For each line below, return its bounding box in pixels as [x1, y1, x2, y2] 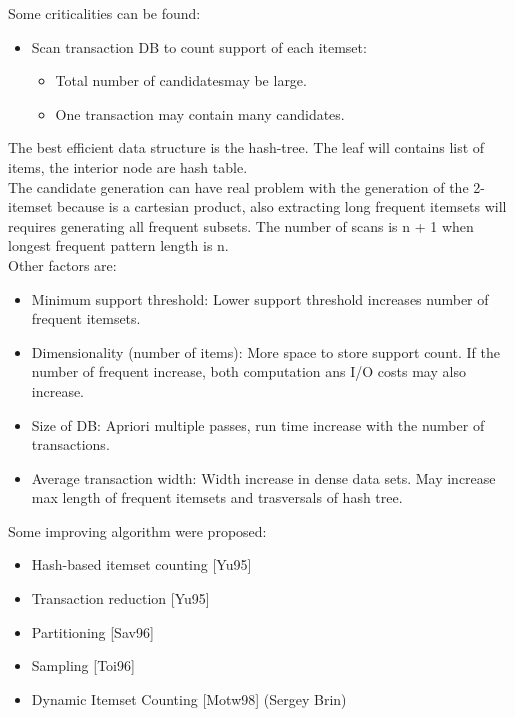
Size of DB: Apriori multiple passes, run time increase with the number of [31, 414, 485, 435]
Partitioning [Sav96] [31, 621, 154, 642]
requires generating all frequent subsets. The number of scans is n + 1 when [8, 215, 474, 236]
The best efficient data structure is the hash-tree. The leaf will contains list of [8, 137, 485, 158]
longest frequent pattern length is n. [8, 235, 229, 256]
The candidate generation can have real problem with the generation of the [8, 176, 469, 197]
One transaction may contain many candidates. [55, 103, 345, 124]
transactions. [31, 434, 110, 455]
